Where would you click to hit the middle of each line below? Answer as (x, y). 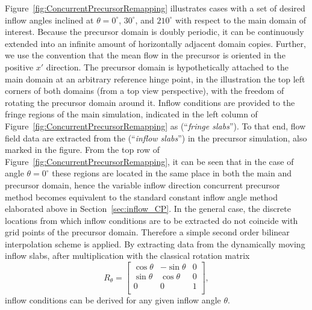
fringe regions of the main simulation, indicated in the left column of (131, 114)
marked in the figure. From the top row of (83, 150)
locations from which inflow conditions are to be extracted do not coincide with (151, 220)
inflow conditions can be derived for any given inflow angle (113, 300)
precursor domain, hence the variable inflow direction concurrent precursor (142, 184)
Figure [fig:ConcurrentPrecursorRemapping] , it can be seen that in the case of (149, 161)
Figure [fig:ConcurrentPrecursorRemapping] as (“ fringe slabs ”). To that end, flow (155, 126)
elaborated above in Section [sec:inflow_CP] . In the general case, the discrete (148, 209)
